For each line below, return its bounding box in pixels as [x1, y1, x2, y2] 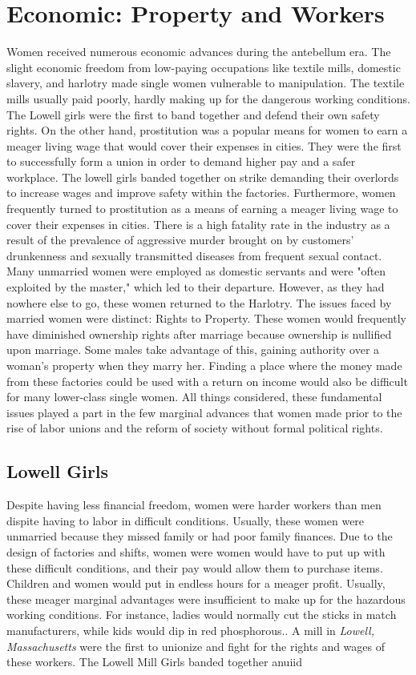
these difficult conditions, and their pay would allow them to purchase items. [6, 559, 383, 576]
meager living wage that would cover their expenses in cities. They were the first [6, 137, 402, 154]
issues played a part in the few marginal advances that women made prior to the [6, 404, 402, 420]
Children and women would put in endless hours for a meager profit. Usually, [6, 575, 386, 592]
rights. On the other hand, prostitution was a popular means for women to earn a [6, 122, 408, 139]
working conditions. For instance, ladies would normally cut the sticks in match [6, 606, 397, 623]
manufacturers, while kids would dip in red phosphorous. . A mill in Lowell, [6, 621, 374, 638]
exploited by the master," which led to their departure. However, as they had [6, 279, 385, 295]
